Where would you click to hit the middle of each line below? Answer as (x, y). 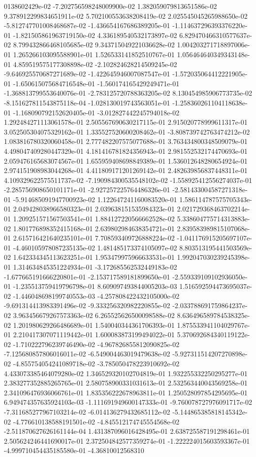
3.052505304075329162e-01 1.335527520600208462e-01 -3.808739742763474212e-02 (127, 131)
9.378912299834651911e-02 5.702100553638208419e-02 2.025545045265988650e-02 (126, 16)
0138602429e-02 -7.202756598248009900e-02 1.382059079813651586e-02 (111, 6)
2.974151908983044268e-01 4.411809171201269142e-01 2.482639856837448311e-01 (126, 170)
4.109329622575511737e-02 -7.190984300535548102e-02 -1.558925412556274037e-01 (128, 180)
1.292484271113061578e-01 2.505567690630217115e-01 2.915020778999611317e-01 (126, 122)
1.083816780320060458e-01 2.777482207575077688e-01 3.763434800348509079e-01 (126, 141)
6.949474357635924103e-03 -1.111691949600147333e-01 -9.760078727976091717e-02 (128, 402)
